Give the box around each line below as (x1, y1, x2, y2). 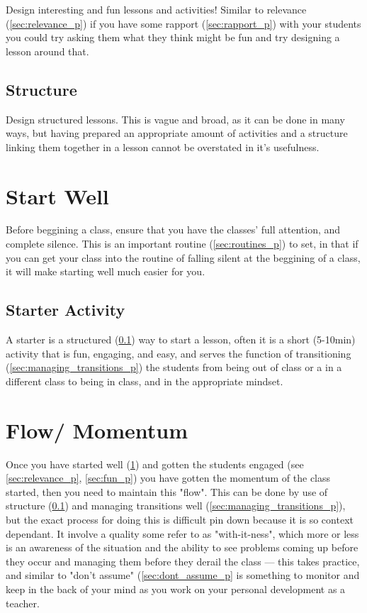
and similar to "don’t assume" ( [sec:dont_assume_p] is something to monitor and (6, 568, 360, 582)
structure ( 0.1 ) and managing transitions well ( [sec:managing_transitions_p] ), (6, 498, 346, 513)
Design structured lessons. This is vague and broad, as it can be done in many (6, 111, 345, 126)
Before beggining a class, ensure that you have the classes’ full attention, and (6, 222, 341, 237)
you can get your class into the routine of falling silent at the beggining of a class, (6, 250, 361, 265)
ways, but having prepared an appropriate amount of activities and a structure (6, 126, 348, 140)
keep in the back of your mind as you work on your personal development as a (6, 581, 346, 596)
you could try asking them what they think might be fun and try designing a (6, 30, 340, 45)
